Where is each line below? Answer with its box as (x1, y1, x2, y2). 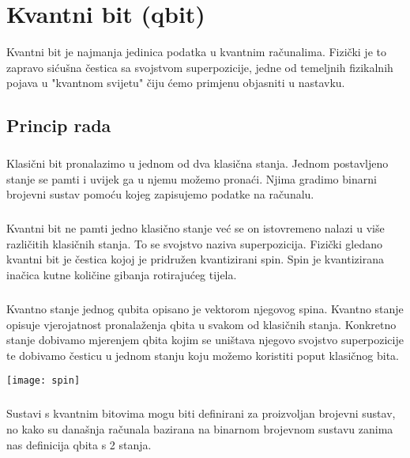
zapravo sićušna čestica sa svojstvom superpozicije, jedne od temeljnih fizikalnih (6, 59, 393, 75)
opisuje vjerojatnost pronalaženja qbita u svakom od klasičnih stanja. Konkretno (6, 316, 397, 332)
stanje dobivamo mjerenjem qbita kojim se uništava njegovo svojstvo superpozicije (6, 331, 404, 348)
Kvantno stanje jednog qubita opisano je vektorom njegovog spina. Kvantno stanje (6, 300, 404, 316)
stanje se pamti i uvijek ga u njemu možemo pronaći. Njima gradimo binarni (6, 170, 377, 187)
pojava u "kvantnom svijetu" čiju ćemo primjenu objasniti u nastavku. (6, 74, 345, 91)
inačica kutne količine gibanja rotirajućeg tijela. (6, 267, 237, 282)
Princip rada (6, 113, 111, 138)
